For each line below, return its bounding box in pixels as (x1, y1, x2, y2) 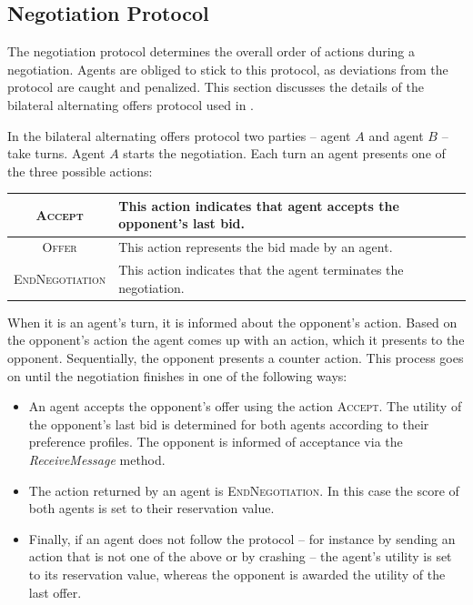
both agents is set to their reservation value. (28, 499, 275, 518)
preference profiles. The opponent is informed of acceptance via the (28, 432, 403, 451)
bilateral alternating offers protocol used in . (7, 95, 254, 114)
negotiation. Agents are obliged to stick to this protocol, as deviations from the (7, 59, 448, 78)
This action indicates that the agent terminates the (118, 260, 404, 279)
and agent (368, 126, 424, 145)
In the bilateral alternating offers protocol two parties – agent (7, 126, 351, 145)
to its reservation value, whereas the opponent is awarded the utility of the (28, 564, 446, 583)
